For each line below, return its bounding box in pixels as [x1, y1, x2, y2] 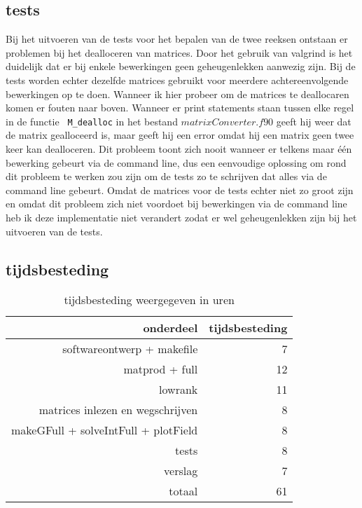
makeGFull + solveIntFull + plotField [11, 422, 198, 439]
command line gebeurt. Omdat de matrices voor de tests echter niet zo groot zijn [6, 182, 354, 197]
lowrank [159, 381, 198, 398]
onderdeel [143, 320, 198, 336]
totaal [169, 483, 198, 500]
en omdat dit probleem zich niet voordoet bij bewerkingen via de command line [6, 196, 347, 211]
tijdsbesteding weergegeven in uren [64, 291, 235, 308]
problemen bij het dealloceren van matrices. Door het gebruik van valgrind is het [6, 45, 353, 60]
